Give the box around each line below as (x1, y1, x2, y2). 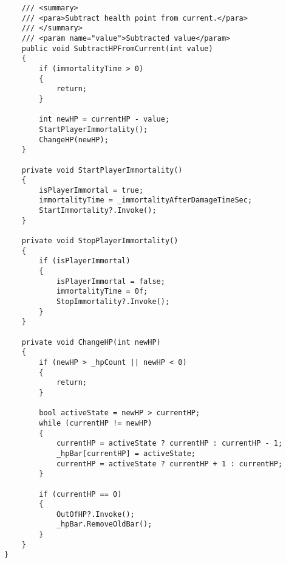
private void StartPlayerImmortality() (21, 165, 183, 174)
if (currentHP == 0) (39, 489, 122, 499)
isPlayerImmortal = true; (39, 185, 144, 195)
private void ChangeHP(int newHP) (21, 337, 161, 347)
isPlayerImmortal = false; (56, 277, 165, 286)
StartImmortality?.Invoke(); (39, 206, 157, 215)
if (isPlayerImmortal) (39, 257, 131, 266)
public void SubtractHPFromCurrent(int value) (21, 44, 213, 53)
